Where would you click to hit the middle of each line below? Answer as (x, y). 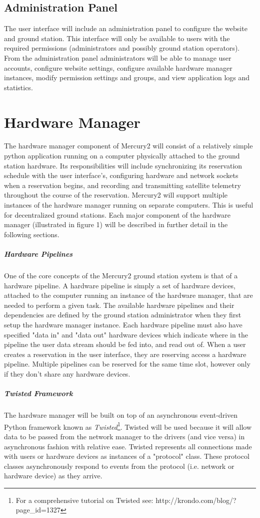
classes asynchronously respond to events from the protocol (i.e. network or (119, 466)
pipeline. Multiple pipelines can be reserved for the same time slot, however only (127, 364)
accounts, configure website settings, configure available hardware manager (118, 67)
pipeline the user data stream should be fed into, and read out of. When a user (125, 344)
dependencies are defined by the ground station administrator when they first (123, 315)
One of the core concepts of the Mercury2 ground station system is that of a (121, 275)
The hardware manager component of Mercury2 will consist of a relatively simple (128, 146)
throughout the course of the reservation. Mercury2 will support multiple (116, 195)
